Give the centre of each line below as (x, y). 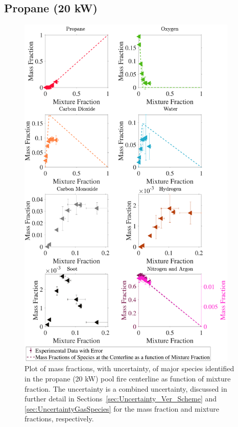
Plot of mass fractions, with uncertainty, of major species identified (129, 368)
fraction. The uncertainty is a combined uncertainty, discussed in (126, 388)
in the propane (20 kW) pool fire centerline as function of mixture (128, 378)
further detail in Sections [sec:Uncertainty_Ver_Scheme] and (121, 399)
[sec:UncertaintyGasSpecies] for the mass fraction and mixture (122, 408)
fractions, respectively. (59, 419)
